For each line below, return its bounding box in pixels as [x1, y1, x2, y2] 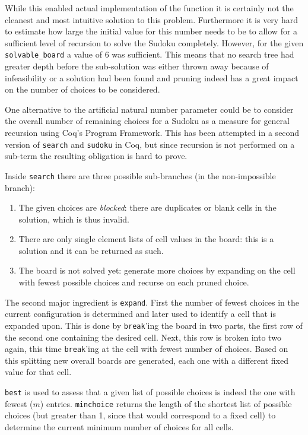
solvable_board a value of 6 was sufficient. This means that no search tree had [5, 48, 294, 61]
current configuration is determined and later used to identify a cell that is [5, 307, 277, 320]
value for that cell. [5, 366, 72, 378]
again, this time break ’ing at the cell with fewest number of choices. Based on [5, 342, 288, 355]
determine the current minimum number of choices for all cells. [5, 420, 234, 433]
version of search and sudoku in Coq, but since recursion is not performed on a [5, 138, 295, 150]
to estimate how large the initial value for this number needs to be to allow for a [5, 25, 298, 37]
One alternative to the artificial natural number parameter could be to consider [5, 103, 294, 115]
